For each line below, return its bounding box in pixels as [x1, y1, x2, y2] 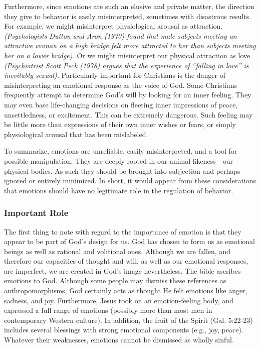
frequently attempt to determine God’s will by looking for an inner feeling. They [4, 89, 251, 100]
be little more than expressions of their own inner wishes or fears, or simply [4, 119, 236, 130]
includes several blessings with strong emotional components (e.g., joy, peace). [4, 324, 243, 335]
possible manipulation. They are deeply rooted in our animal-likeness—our [4, 155, 233, 166]
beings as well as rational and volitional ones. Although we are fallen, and [4, 246, 230, 256]
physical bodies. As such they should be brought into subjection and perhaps [4, 165, 240, 176]
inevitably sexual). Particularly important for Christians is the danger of [4, 70, 225, 80]
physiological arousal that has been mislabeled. [4, 129, 148, 139]
